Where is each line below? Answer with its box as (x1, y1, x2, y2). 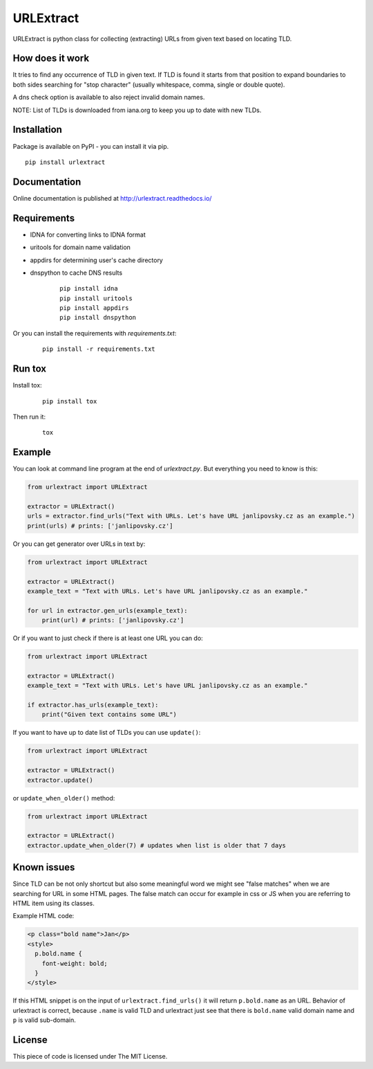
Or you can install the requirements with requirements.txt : (12, 329, 177, 337)
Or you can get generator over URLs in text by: (12, 540, 146, 548)
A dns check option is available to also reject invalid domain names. (12, 93, 205, 102)
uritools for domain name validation (30, 243, 131, 252)
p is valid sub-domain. (12, 1016, 76, 1024)
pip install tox (42, 397, 97, 405)
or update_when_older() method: (12, 794, 115, 802)
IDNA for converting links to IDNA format (30, 230, 146, 239)
